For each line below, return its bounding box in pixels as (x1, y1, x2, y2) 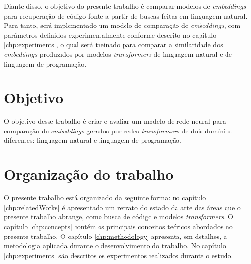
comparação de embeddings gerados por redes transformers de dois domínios (4, 125, 232, 135)
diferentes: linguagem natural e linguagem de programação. (4, 135, 181, 145)
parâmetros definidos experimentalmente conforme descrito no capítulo (4, 29, 217, 40)
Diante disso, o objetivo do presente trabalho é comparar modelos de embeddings (4, 1, 246, 11)
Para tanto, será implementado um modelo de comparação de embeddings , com (4, 20, 241, 30)
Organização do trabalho (4, 164, 174, 184)
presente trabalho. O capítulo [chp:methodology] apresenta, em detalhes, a (4, 231, 227, 241)
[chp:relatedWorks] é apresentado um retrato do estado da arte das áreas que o (4, 202, 241, 212)
